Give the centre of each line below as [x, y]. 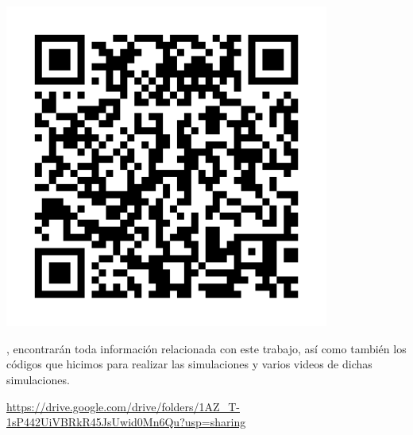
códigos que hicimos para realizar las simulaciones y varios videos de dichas [189, 364]
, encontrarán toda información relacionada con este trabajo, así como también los [206, 348]
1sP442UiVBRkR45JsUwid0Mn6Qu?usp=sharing [126, 422]
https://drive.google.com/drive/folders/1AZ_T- [123, 406]
